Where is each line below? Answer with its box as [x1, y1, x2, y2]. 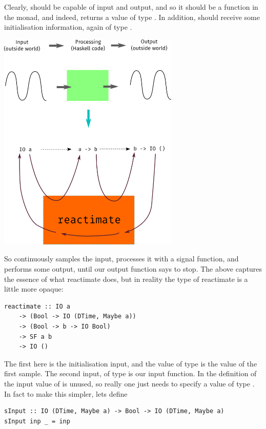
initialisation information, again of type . [4, 22, 132, 32]
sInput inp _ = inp [4, 417, 70, 425]
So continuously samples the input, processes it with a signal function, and [4, 253, 239, 264]
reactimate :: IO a [4, 302, 70, 310]
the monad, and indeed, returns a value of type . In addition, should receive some [4, 11, 260, 22]
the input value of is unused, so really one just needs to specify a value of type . [4, 378, 255, 389]
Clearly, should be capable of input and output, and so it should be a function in [4, 2, 258, 12]
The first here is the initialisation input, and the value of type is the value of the [4, 358, 257, 369]
